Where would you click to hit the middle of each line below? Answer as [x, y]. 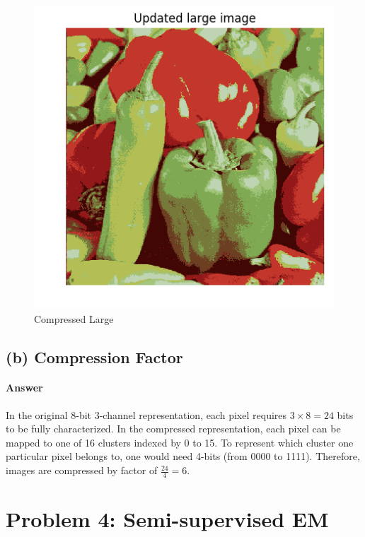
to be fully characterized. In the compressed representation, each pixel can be [173, 429]
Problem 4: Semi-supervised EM [167, 519]
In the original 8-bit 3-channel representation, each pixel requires [146, 414]
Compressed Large [74, 318]
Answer [24, 388]
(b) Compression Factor [94, 356]
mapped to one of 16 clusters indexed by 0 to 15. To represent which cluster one [180, 442]
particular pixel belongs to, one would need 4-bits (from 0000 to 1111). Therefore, [183, 456]
